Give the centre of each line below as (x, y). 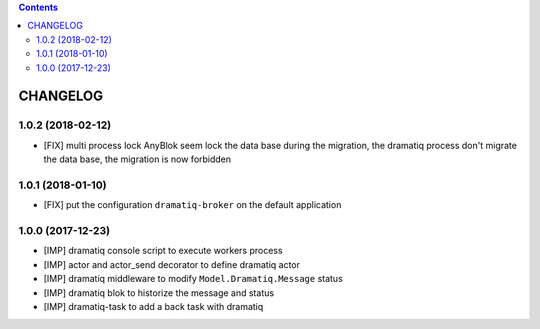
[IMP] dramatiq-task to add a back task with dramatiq (153, 306)
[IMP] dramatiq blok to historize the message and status (159, 292)
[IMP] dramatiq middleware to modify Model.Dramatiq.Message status (193, 279)
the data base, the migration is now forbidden (137, 159)
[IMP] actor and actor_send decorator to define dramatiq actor (171, 264)
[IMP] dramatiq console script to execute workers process (163, 251)
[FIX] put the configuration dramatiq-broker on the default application (192, 205)
